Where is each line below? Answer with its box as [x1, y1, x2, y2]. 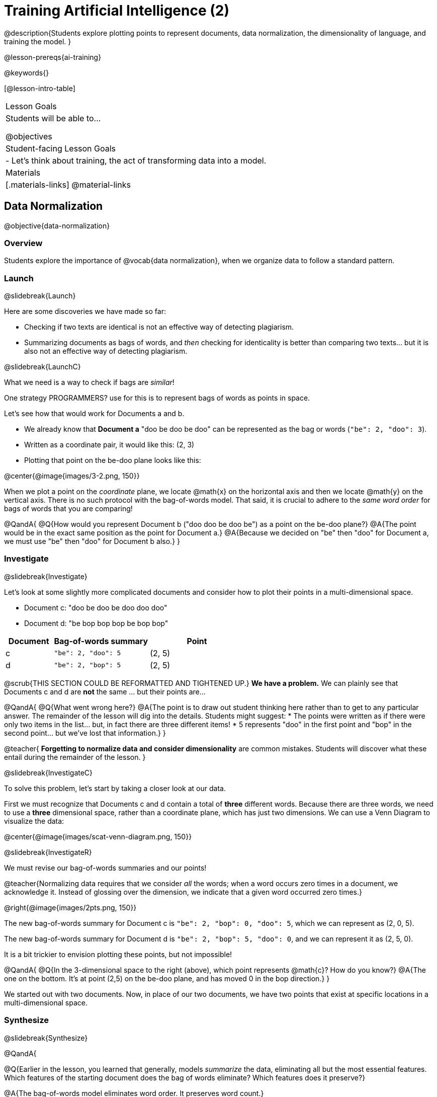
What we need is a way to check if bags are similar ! [4, 378, 174, 387]
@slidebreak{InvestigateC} [4, 768, 93, 777]
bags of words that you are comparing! [4, 504, 133, 513]
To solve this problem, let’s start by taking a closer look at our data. [4, 783, 226, 793]
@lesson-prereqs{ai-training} [4, 52, 102, 61]
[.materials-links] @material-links [6, 179, 131, 190]
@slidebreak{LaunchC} [4, 362, 81, 371]
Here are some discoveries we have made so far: [4, 307, 166, 316]
